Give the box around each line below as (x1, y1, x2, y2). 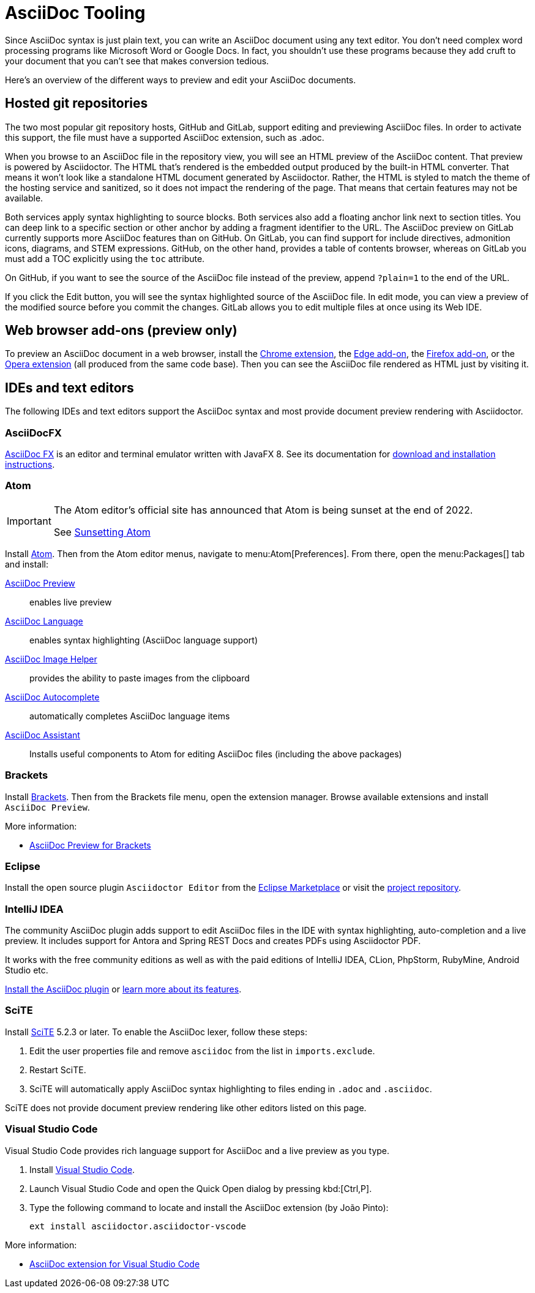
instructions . (5, 459, 55, 470)
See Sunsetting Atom (53, 525, 151, 538)
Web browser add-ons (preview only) (5, 323, 238, 339)
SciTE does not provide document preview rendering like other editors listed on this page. (5, 1102, 367, 1113)
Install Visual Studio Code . (29, 1164, 135, 1175)
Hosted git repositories (5, 96, 148, 111)
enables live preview (29, 596, 112, 607)
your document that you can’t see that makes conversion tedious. (5, 55, 269, 66)
